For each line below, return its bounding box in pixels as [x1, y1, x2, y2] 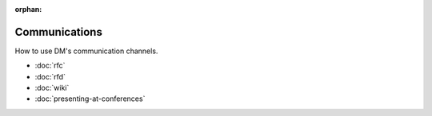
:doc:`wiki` [34, 83, 70, 93]
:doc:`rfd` [34, 72, 66, 81]
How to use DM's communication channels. [14, 46, 158, 56]
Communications [14, 25, 103, 39]
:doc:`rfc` [34, 60, 66, 71]
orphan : [14, 5, 42, 14]
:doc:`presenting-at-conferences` [34, 94, 146, 103]
